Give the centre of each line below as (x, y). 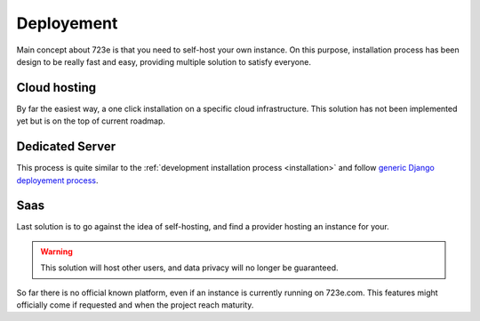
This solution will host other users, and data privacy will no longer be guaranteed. (189, 268)
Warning (56, 251)
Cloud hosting (56, 88)
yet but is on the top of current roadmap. (91, 121)
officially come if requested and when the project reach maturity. (135, 305)
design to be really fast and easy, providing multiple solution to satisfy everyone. (164, 61)
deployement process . (57, 180)
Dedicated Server (66, 147)
